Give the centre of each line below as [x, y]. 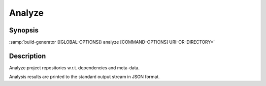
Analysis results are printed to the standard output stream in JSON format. [84, 77]
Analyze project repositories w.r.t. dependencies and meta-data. [74, 68]
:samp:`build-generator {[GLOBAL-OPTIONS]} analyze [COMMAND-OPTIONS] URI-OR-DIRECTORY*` [112, 42]
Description [28, 56]
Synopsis [24, 30]
